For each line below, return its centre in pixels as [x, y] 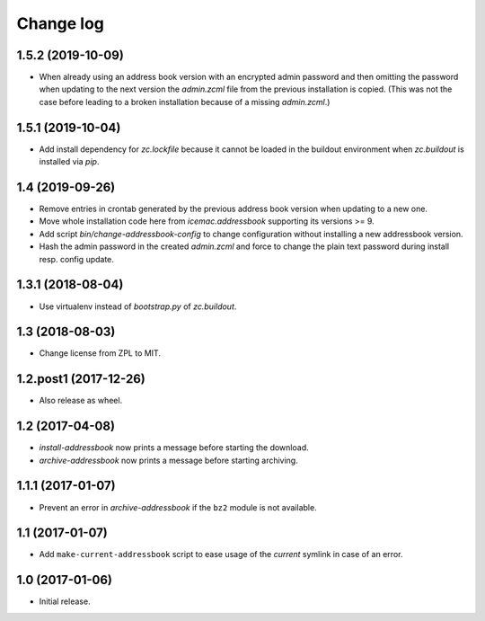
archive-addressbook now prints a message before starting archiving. [168, 460]
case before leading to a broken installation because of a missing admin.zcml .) [185, 102]
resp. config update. [76, 259]
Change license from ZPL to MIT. [100, 353]
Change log [61, 23]
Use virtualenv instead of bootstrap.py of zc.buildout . [138, 306]
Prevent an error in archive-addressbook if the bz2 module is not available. [178, 507]
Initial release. [65, 601]
